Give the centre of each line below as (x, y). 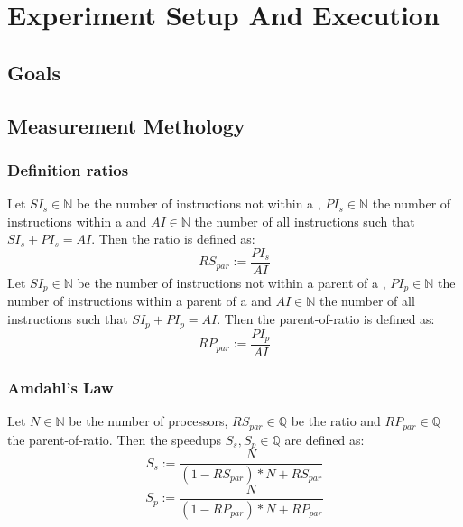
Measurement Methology (126, 125)
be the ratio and (336, 421)
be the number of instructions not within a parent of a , (231, 282)
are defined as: (324, 439)
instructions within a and (77, 221)
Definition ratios (68, 169)
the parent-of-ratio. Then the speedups (115, 439)
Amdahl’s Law (60, 387)
